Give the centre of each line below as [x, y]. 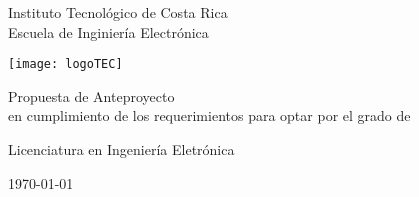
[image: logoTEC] [65, 64]
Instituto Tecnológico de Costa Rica [118, 12]
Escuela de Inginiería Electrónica [108, 31]
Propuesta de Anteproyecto [91, 95]
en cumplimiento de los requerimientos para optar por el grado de [209, 115]
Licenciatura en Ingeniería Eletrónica [121, 149]
